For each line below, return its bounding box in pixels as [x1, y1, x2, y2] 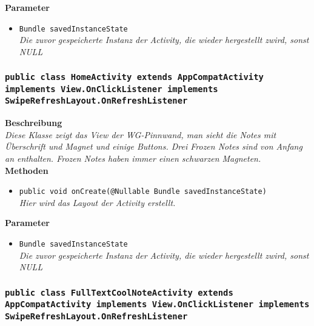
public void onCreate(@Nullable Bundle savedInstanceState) [19, 187, 267, 196]
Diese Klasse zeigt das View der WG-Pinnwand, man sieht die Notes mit [5, 128, 276, 141]
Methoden [5, 164, 48, 176]
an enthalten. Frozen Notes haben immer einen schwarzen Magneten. [5, 151, 261, 164]
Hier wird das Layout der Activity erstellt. [19, 196, 176, 208]
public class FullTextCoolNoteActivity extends [5, 287, 233, 298]
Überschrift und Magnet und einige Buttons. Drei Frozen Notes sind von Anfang [5, 140, 302, 153]
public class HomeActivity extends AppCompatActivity [5, 72, 264, 82]
